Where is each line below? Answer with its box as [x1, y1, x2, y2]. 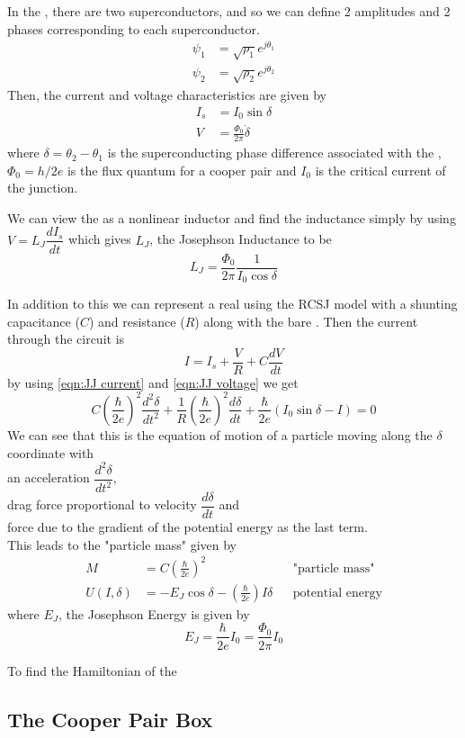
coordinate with [7, 443, 94, 462]
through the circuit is [7, 329, 125, 348]
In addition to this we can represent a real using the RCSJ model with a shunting [7, 294, 458, 313]
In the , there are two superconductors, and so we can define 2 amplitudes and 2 [7, 2, 451, 20]
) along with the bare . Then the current [194, 311, 418, 330]
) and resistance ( [88, 311, 185, 330]
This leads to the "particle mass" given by [7, 535, 237, 553]
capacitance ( [7, 311, 80, 330]
